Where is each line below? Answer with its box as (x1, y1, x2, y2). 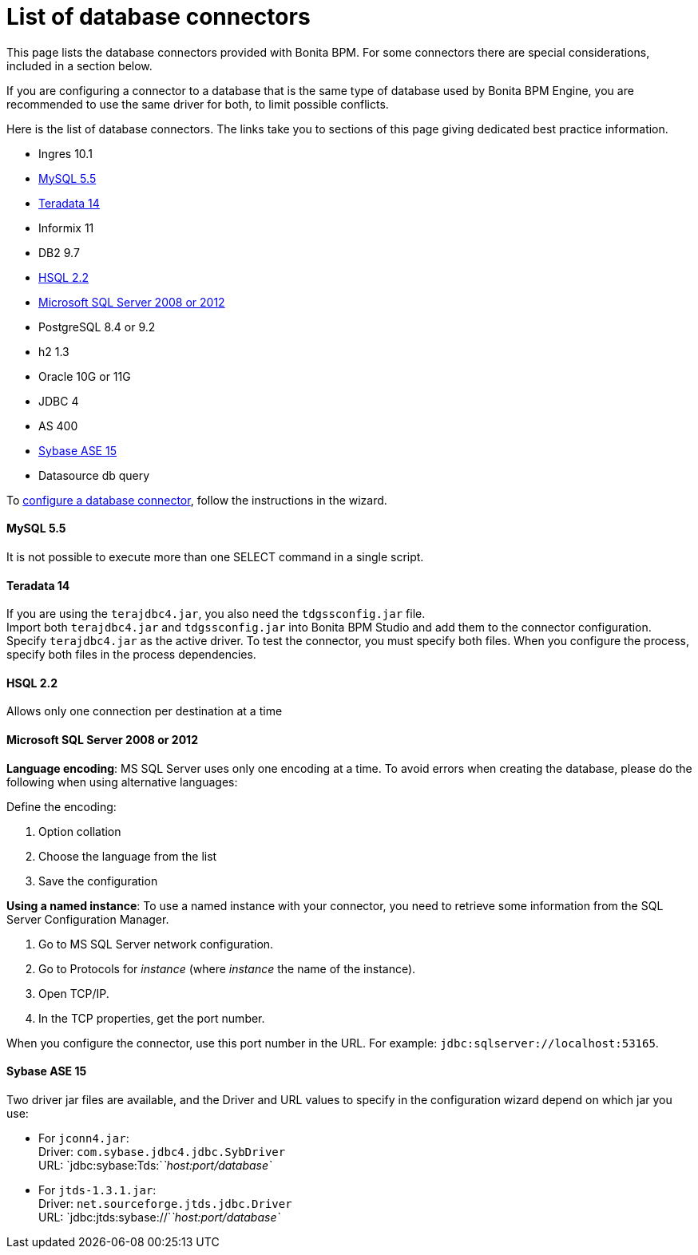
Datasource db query (38, 468, 150, 482)
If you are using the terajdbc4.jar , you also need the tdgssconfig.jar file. (6, 607, 426, 621)
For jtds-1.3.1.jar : (38, 1182, 157, 1197)
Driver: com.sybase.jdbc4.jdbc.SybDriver (38, 1144, 286, 1158)
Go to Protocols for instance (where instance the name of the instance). (38, 961, 416, 976)
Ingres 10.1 (38, 146, 93, 160)
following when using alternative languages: (6, 774, 238, 789)
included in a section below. (6, 58, 153, 73)
